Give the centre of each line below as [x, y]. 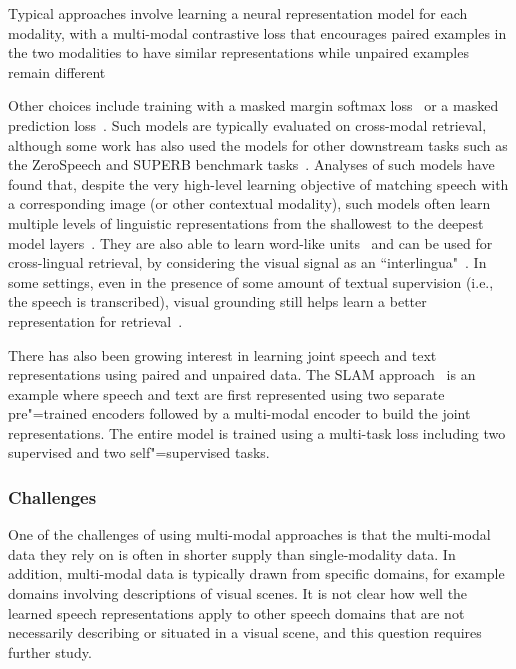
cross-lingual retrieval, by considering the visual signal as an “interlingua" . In [247, 262]
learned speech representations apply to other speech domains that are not [236, 612]
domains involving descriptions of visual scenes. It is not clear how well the [238, 593]
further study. [50, 651]
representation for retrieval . [95, 320]
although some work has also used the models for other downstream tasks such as [258, 144]
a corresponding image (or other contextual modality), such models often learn [249, 203]
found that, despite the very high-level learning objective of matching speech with [258, 183]
